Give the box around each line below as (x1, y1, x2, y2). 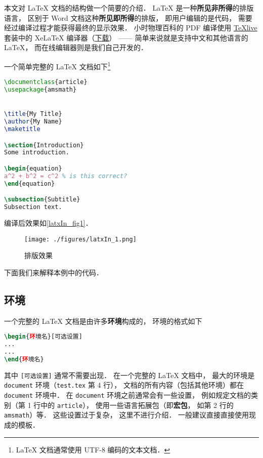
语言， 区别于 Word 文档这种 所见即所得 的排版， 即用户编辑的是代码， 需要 (4, 12, 252, 23)
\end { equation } (4, 180, 55, 187)
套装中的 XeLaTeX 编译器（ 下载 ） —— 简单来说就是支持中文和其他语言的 (4, 32, 248, 43)
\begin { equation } (4, 164, 62, 172)
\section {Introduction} (4, 141, 84, 149)
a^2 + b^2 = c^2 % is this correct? (4, 172, 127, 180)
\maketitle (4, 126, 40, 133)
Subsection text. (4, 203, 62, 211)
